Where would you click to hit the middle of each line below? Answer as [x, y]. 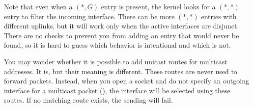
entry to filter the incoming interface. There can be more [89, 16]
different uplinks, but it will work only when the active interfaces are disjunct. [122, 26]
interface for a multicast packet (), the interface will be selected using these [117, 90]
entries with [219, 16]
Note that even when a [38, 6]
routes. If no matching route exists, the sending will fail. [88, 100]
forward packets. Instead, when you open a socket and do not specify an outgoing [126, 81]
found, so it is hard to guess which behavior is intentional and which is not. [117, 45]
